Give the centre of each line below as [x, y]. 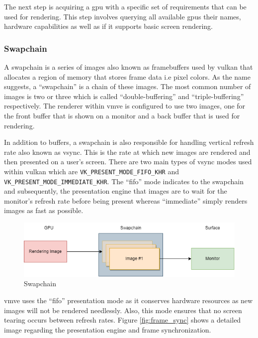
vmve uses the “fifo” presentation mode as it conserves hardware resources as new [129, 300]
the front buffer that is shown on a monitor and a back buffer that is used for [122, 115]
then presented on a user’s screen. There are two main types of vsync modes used [128, 162]
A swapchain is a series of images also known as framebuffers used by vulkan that [129, 67]
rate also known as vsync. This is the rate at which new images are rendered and [127, 152]
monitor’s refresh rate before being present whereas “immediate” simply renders [126, 200]
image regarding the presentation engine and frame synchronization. [108, 329]
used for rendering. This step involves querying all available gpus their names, [123, 16]
